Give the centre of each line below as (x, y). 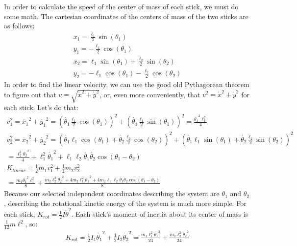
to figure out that (30, 94)
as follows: (19, 26)
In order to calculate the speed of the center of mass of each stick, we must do (121, 6)
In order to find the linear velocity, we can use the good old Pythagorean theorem (127, 84)
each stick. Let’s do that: (41, 107)
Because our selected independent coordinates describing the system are (112, 193)
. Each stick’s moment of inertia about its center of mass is (160, 214)
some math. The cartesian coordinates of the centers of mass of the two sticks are (126, 16)
